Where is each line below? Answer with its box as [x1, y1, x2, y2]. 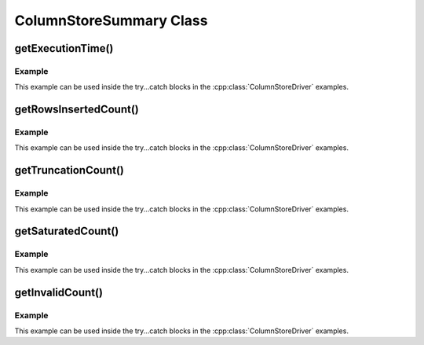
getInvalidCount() [14, 285, 104, 299]
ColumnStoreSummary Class [14, 12, 208, 29]
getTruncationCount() [14, 163, 125, 177]
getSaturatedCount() [14, 225, 119, 238]
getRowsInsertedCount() [14, 103, 139, 116]
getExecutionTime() [14, 42, 114, 55]
